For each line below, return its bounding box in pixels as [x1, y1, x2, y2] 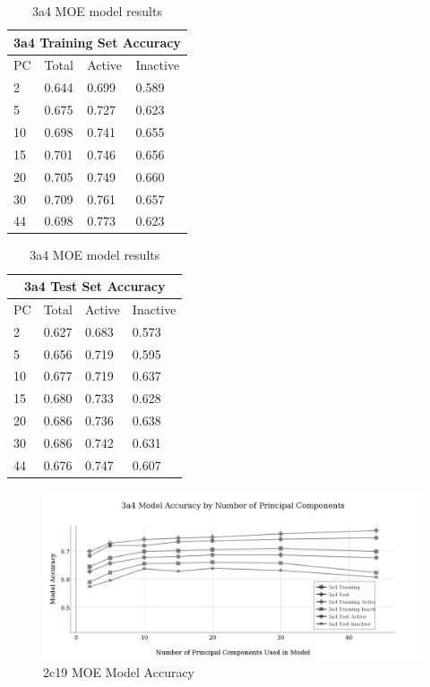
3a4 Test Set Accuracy [23, 277, 166, 296]
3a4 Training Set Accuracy [13, 32, 181, 51]
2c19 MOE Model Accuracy [43, 663, 195, 682]
